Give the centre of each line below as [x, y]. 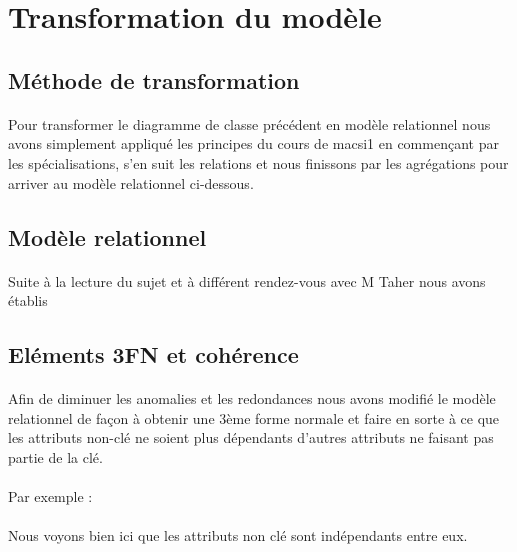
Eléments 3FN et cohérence [153, 354]
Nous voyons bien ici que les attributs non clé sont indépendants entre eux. [238, 535]
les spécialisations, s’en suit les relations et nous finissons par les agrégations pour [258, 162]
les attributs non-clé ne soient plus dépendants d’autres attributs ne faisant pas [251, 437]
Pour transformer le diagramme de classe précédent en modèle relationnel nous [249, 123]
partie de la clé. [55, 456]
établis [28, 300]
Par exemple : [50, 496]
